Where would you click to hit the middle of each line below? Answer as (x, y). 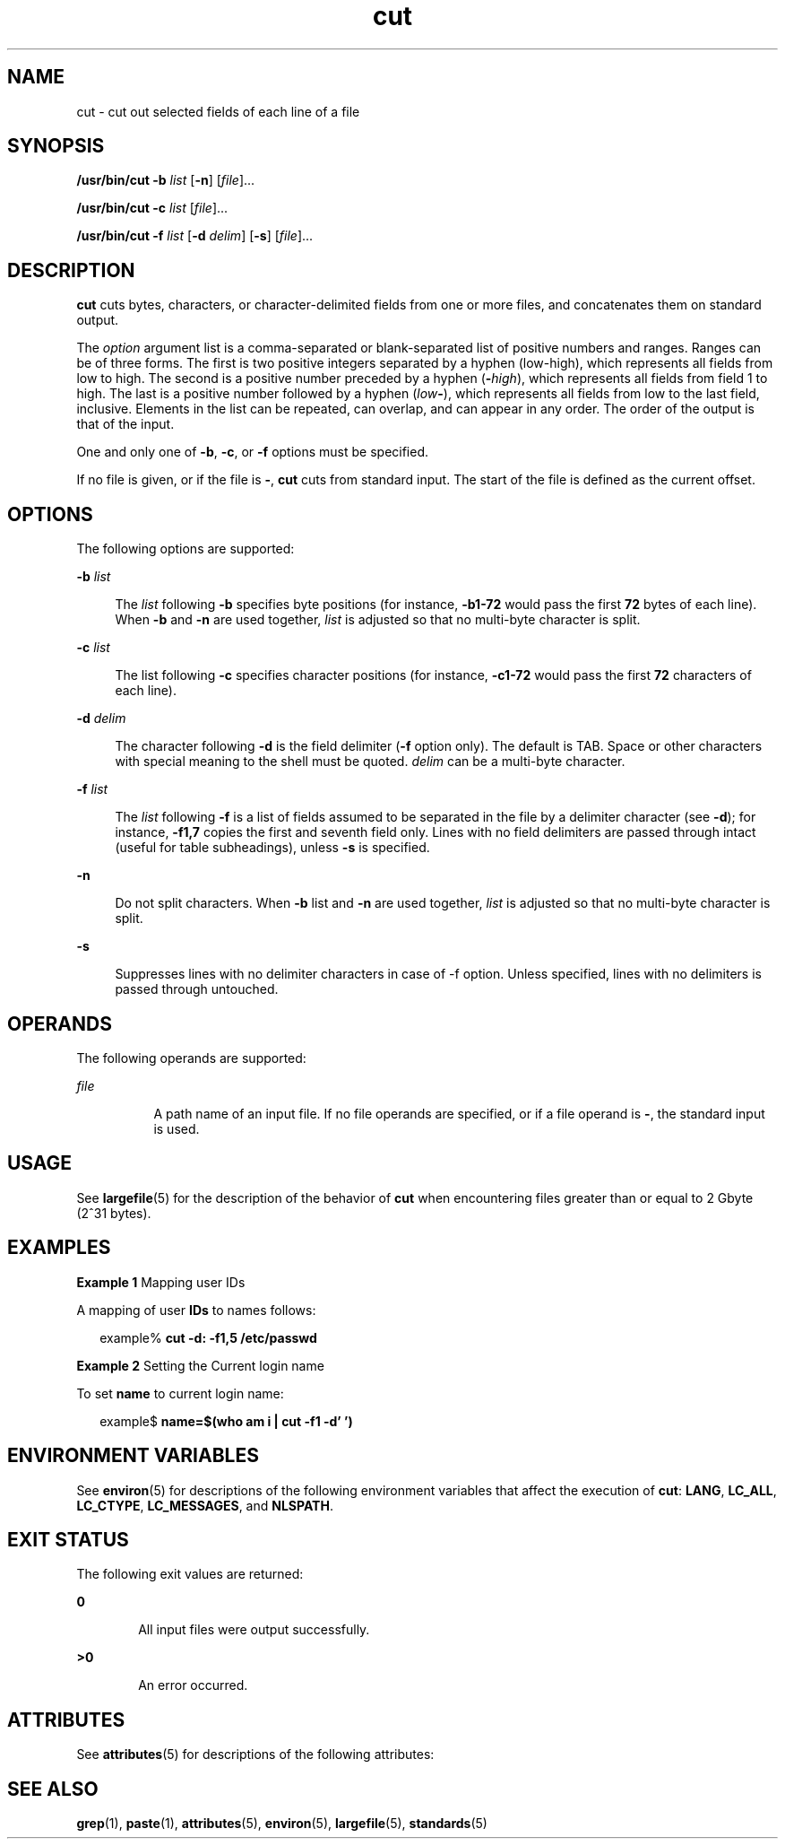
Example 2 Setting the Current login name (200, 1365)
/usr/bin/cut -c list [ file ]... (152, 208)
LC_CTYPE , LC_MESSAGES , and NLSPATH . (205, 1505)
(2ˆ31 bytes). (114, 1213)
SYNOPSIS (56, 146)
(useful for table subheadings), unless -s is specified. (272, 848)
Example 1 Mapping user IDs (161, 1282)
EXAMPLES (59, 1248)
